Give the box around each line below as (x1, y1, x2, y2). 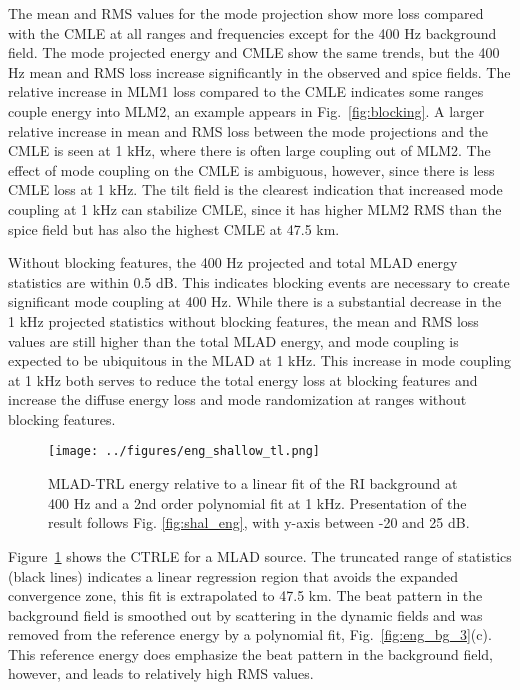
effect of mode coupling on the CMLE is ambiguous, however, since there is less (8, 159, 495, 180)
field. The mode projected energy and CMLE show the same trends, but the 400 (8, 42, 500, 63)
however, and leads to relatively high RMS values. (8, 663, 314, 684)
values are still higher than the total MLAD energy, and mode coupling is (8, 330, 459, 351)
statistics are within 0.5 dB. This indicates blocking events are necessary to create (8, 271, 510, 292)
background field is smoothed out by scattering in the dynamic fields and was (8, 604, 483, 625)
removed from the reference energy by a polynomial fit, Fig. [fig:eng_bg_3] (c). (8, 624, 492, 645)
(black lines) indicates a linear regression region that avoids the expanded (8, 565, 459, 586)
